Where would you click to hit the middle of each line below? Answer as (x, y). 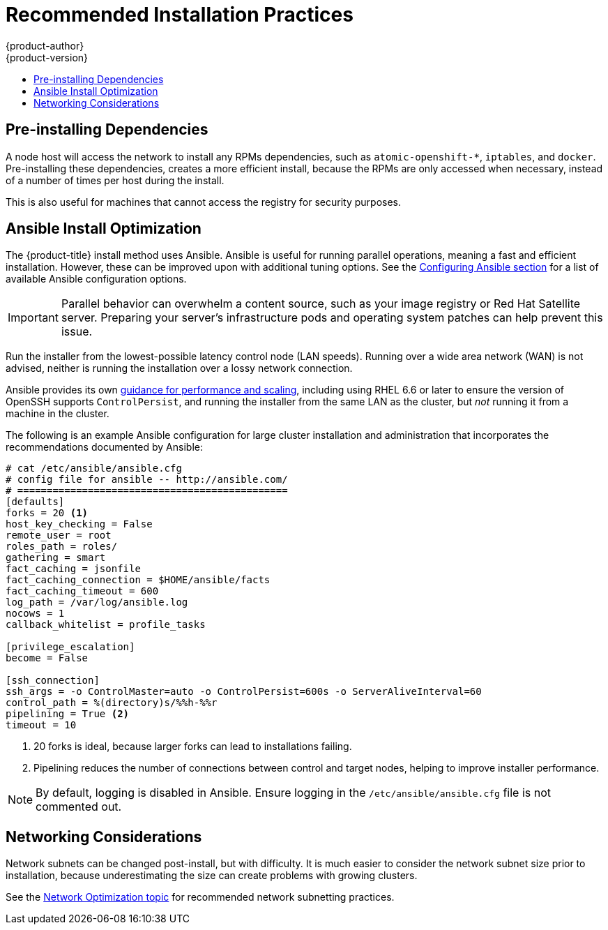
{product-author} (45, 45)
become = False (47, 658)
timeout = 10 (41, 725)
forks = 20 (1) (47, 513)
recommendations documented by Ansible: (104, 447)
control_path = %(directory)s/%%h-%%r (112, 703)
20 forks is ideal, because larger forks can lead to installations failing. (193, 747)
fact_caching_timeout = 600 (82, 591)
